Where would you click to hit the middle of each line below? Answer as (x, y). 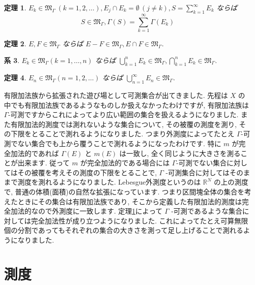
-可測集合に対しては (198, 172)
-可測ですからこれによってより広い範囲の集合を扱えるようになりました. (123, 114)
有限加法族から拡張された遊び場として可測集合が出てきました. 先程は (116, 95)
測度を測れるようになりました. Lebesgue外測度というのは (109, 182)
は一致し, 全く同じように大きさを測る (180, 153)
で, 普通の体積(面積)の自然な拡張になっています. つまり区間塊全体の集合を (124, 192)
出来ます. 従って (43, 163)
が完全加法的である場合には (125, 163)
